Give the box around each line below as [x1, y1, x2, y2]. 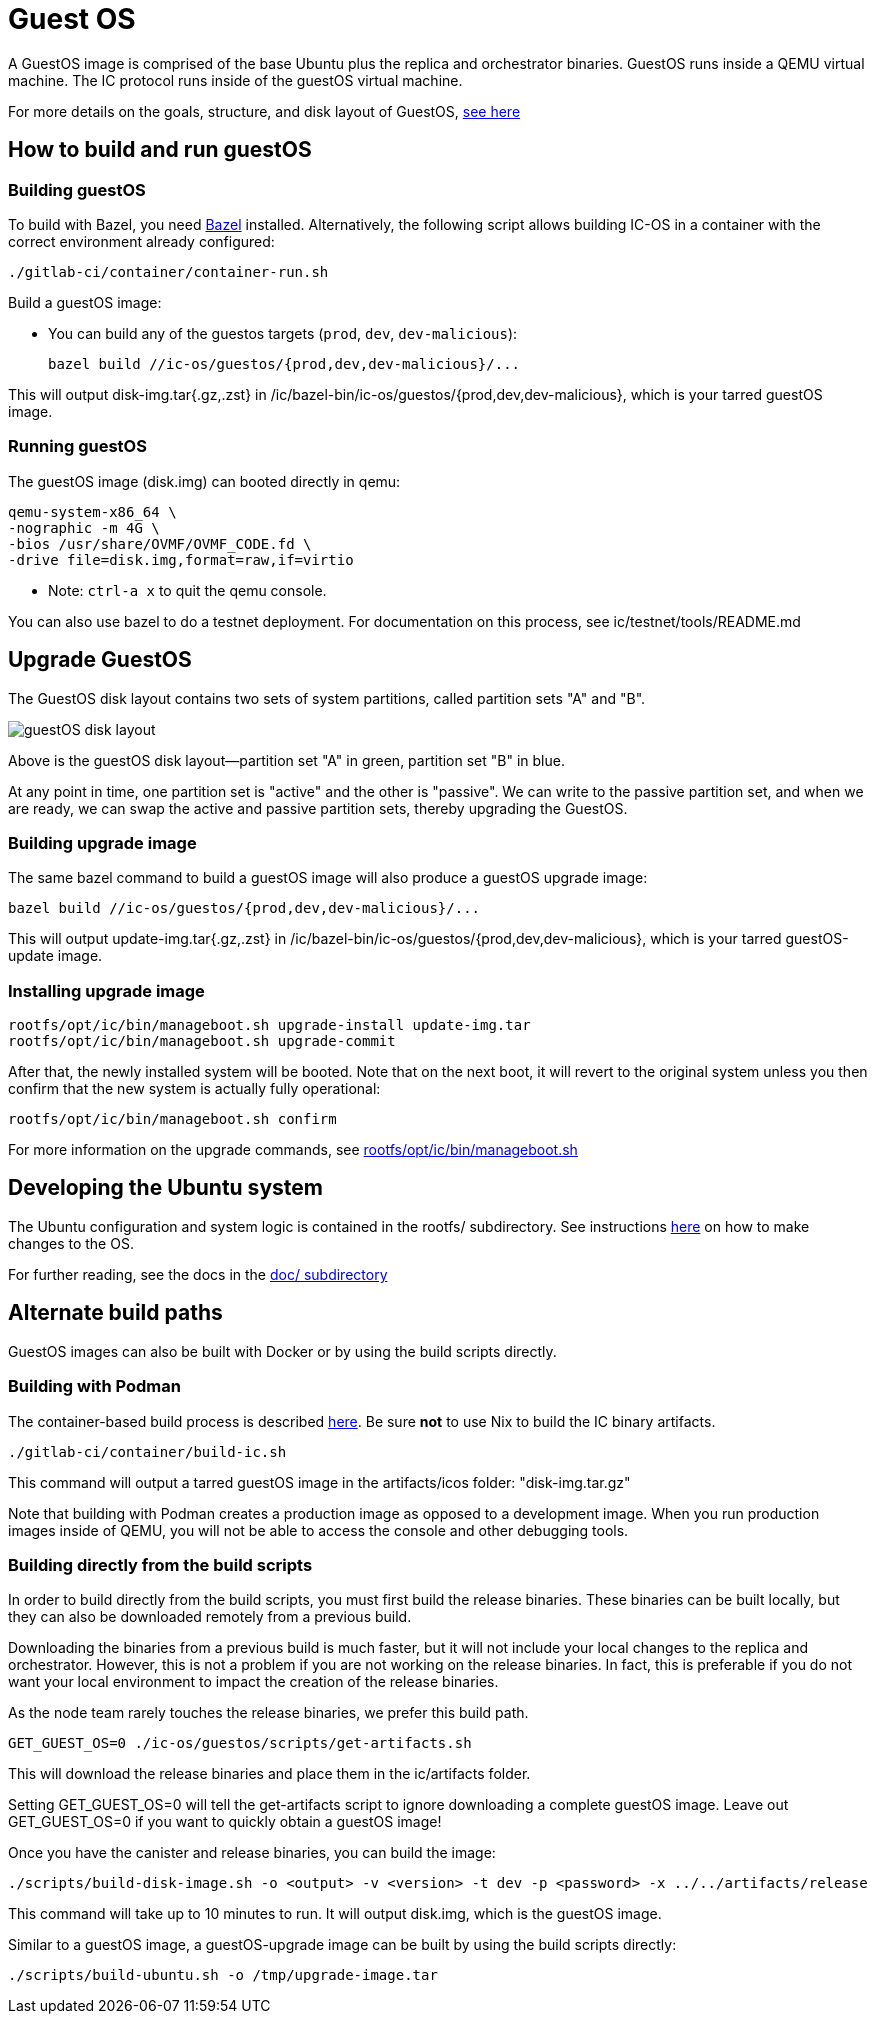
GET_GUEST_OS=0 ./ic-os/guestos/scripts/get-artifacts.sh [8, 1735, 472, 1752]
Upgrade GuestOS [8, 647, 192, 673]
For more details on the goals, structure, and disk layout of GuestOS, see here [8, 102, 521, 120]
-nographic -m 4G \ [8, 519, 160, 536]
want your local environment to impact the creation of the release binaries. [8, 1673, 499, 1691]
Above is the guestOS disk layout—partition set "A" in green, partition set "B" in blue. [8, 751, 565, 769]
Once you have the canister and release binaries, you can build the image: [8, 1844, 496, 1862]
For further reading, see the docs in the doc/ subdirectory [8, 1265, 388, 1283]
